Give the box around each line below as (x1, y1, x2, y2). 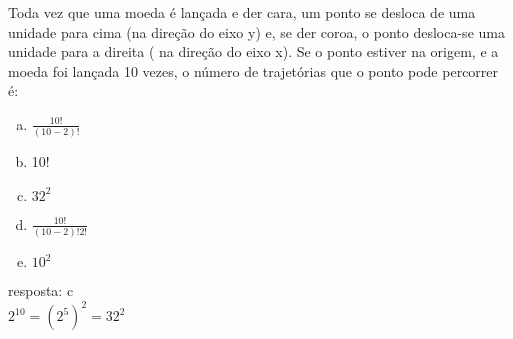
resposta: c (8, 280, 74, 301)
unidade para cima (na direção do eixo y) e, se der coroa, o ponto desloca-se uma (8, 21, 505, 42)
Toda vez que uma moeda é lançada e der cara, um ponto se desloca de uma (8, 2, 476, 22)
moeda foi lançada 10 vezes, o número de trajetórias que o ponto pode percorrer (8, 60, 499, 81)
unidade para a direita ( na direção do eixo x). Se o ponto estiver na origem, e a (8, 41, 499, 62)
